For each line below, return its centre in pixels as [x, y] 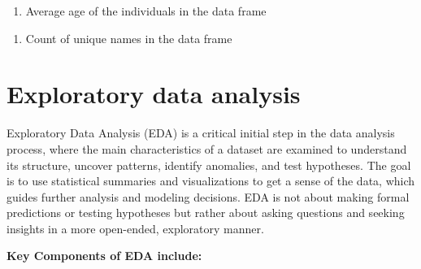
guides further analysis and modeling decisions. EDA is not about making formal [208, 196]
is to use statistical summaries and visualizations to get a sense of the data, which [211, 181]
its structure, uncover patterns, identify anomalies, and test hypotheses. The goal [209, 165]
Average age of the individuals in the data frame [146, 11]
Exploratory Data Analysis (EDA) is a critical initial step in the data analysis [201, 133]
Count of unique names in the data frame [129, 38]
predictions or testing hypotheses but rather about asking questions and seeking [206, 213]
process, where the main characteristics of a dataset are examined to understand [207, 148]
